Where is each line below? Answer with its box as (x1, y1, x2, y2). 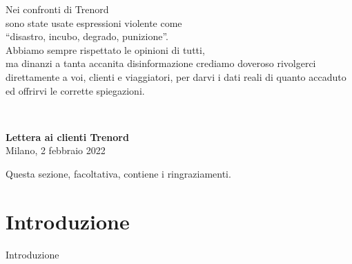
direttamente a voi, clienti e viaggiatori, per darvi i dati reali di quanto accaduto (6, 69, 346, 84)
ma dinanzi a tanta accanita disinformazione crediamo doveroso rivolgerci (6, 56, 316, 70)
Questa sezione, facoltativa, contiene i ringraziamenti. (6, 166, 231, 180)
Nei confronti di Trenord (6, 2, 109, 16)
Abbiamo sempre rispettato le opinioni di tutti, (6, 42, 205, 57)
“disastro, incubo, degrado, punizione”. (6, 29, 168, 44)
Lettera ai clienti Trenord (6, 129, 129, 144)
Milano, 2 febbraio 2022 (6, 143, 106, 158)
